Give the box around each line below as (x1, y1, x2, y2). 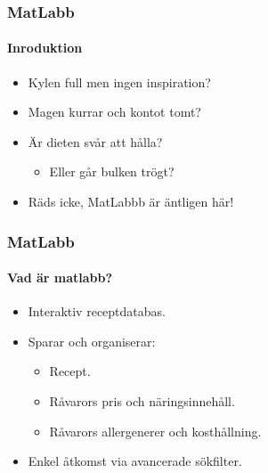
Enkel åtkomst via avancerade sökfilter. (28, 452, 242, 470)
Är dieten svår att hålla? (28, 132, 163, 151)
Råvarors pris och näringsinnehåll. (49, 392, 235, 411)
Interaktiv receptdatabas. (28, 302, 166, 321)
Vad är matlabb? (7, 268, 113, 287)
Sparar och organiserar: (28, 331, 156, 350)
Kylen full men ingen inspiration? (28, 72, 211, 91)
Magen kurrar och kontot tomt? (28, 102, 201, 121)
